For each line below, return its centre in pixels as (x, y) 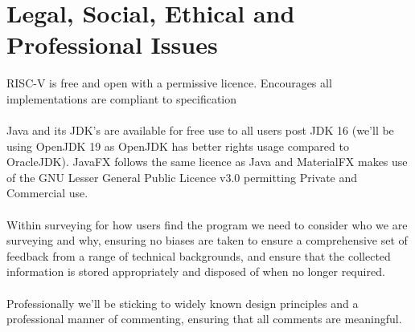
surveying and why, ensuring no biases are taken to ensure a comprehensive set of (207, 240)
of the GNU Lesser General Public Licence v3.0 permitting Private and (182, 177)
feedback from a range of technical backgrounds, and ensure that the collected (199, 255)
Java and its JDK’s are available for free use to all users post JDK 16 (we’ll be (200, 130)
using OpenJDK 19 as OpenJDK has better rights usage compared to (178, 146)
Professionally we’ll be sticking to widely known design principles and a (183, 303)
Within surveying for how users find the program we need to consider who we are (207, 224)
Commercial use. (47, 193)
